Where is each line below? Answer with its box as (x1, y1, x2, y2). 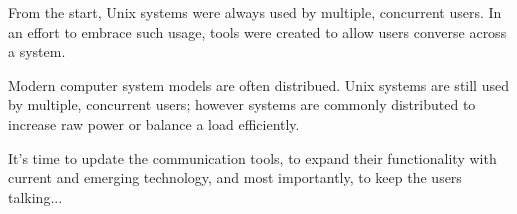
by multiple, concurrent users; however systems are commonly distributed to (8, 94, 476, 115)
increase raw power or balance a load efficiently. (8, 113, 300, 134)
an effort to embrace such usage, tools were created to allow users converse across (8, 21, 507, 42)
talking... (8, 186, 63, 207)
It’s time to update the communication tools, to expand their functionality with (8, 147, 497, 168)
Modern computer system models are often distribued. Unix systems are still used (8, 74, 509, 95)
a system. (8, 41, 66, 62)
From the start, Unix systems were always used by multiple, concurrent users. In (8, 2, 502, 22)
